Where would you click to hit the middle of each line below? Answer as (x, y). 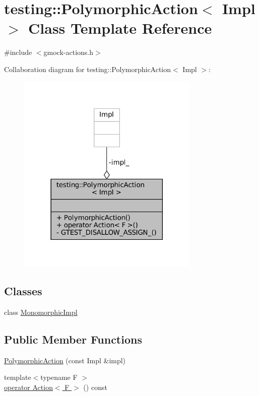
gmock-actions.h (69, 52)
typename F (59, 377)
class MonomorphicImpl (41, 312)
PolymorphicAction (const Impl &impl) (65, 360)
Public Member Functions (73, 339)
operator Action (28, 387)
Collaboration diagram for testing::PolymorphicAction (88, 69)
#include (18, 52)
